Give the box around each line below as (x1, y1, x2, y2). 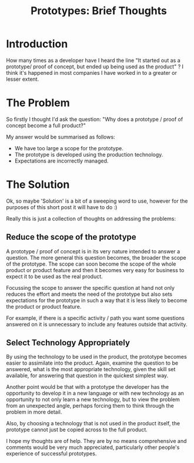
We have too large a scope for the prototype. (14, 144, 123, 151)
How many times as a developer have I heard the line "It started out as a (6, 57, 180, 64)
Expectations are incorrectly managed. (14, 157, 109, 164)
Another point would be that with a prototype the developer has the (6, 383, 169, 391)
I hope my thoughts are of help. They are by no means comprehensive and (6, 438, 187, 445)
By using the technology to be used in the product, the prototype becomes (6, 353, 187, 361)
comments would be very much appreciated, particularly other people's (6, 444, 180, 451)
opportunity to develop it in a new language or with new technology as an (6, 390, 184, 397)
